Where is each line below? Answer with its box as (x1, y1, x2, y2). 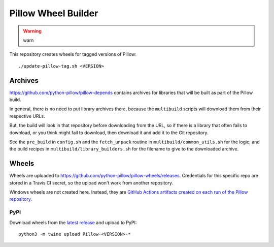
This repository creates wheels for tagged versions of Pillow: (9, 51, 136, 57)
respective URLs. (9, 113, 45, 119)
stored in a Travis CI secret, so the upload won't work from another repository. (9, 179, 174, 186)
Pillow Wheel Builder (9, 8, 98, 19)
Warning (23, 28, 42, 34)
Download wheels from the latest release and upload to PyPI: (9, 219, 137, 226)
